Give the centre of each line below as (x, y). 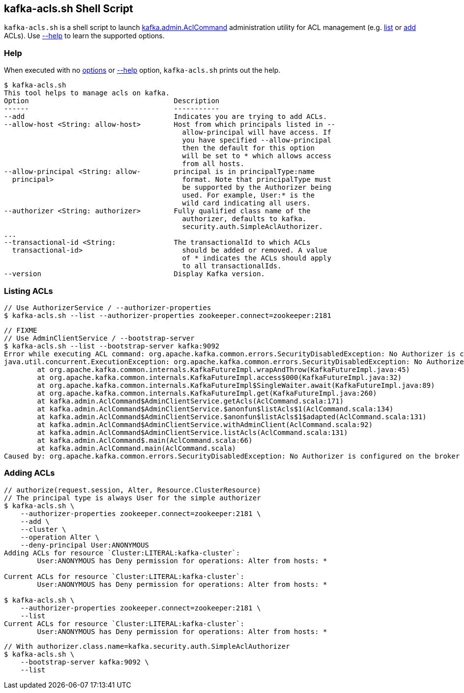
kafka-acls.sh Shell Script (69, 9)
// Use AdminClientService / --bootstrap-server (99, 338)
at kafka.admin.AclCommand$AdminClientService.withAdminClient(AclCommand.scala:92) (205, 424)
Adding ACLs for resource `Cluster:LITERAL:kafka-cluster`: (122, 553)
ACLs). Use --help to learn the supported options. (84, 36)
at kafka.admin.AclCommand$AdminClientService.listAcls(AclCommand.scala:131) (192, 432)
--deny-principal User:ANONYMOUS (85, 545)
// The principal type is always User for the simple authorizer (132, 498)
